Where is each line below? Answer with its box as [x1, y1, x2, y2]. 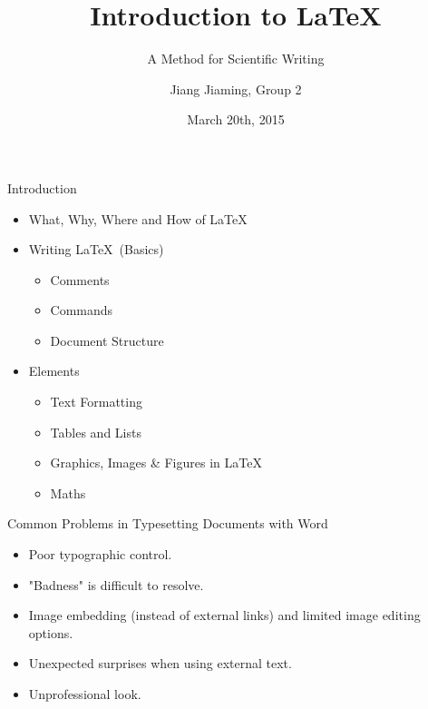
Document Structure [50, 330, 164, 350]
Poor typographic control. [28, 545, 172, 564]
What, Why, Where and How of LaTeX [28, 209, 248, 228]
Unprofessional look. [28, 684, 141, 703]
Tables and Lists [50, 422, 141, 441]
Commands [50, 300, 113, 320]
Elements [28, 361, 80, 380]
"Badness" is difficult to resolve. [28, 575, 204, 594]
